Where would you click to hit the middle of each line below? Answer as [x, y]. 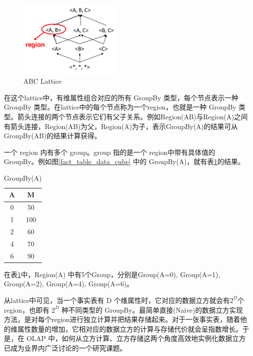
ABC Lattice [43, 81]
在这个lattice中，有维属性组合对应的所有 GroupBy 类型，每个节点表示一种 [121, 97]
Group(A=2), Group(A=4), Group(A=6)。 [69, 284]
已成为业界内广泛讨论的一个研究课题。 [65, 347]
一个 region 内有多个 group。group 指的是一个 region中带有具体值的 [110, 152]
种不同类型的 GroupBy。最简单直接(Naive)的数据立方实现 [152, 309]
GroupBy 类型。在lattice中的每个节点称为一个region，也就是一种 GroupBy [120, 107]
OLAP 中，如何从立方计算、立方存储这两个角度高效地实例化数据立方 [136, 338]
